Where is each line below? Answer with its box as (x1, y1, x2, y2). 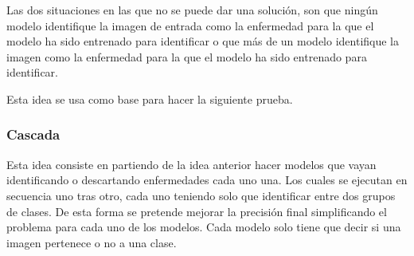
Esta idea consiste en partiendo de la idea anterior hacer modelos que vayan (6, 156, 377, 172)
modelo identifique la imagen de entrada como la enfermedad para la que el (6, 17, 374, 33)
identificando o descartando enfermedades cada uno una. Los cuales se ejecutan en (6, 171, 408, 188)
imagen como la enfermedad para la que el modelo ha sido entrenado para (6, 48, 367, 65)
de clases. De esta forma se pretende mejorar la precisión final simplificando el (6, 203, 387, 219)
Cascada (6, 124, 61, 144)
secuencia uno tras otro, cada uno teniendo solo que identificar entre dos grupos (6, 187, 396, 203)
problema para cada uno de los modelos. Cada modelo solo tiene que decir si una (6, 219, 401, 235)
